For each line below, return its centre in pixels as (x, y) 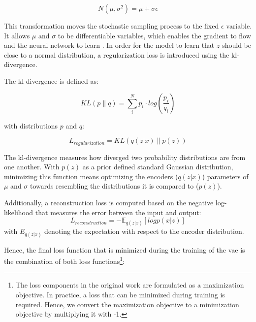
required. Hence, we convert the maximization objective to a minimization (127, 304)
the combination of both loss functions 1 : (64, 260)
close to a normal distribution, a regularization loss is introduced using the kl (121, 54)
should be (237, 45)
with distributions (31, 125)
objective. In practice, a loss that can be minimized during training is (120, 294)
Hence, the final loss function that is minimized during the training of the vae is (125, 249)
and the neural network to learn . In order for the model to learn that (109, 45)
